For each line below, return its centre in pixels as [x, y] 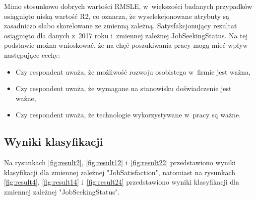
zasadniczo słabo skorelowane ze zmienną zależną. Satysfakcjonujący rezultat [121, 26]
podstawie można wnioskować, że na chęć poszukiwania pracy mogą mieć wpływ [126, 45]
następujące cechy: [32, 54]
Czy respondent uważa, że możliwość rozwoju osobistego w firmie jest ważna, [133, 71]
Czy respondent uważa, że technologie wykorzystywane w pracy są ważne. [128, 115]
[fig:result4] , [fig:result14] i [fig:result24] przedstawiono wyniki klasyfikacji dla [122, 182]
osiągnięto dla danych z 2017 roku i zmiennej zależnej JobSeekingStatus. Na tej [126, 35]
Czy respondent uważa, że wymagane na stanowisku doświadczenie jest [124, 88]
